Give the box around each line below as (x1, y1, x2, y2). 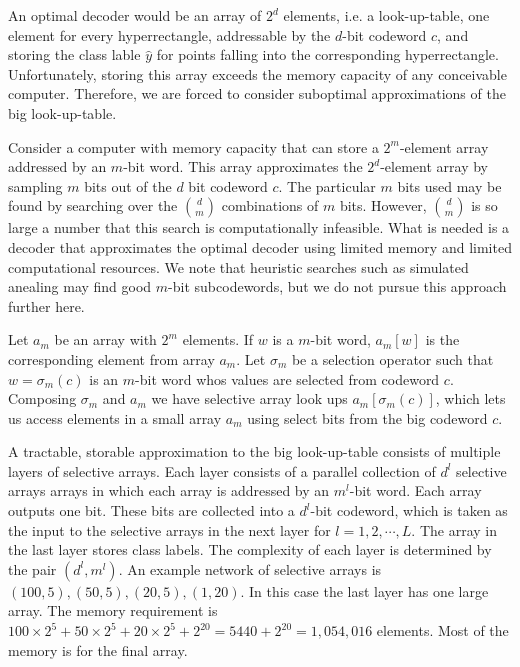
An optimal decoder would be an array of (8, 5, 262, 25)
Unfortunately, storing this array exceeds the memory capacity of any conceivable (8, 63, 507, 84)
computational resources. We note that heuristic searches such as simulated (8, 256, 469, 277)
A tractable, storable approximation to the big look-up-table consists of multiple (8, 441, 501, 462)
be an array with (54, 329, 157, 350)
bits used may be (397, 175, 502, 196)
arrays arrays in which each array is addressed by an (8, 480, 330, 501)
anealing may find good (8, 276, 152, 297)
